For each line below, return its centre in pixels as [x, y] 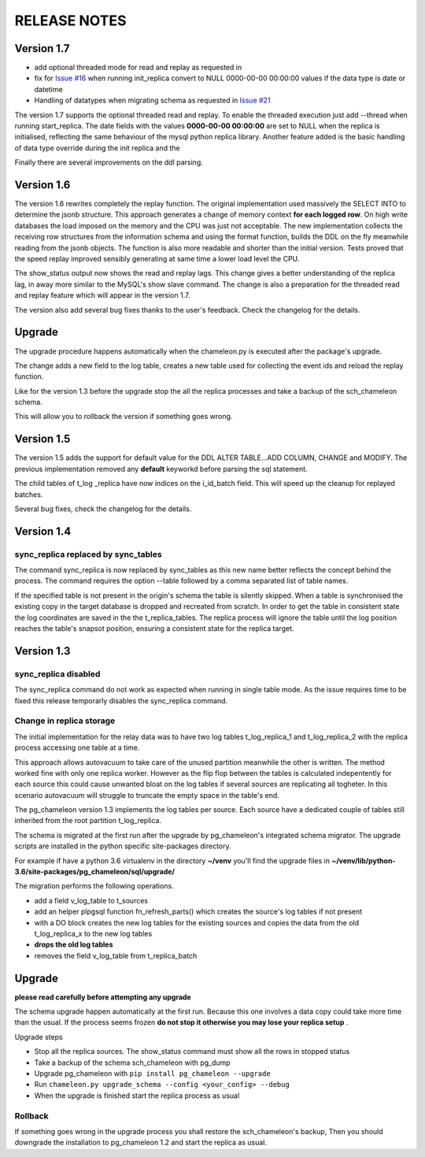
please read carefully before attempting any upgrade [103, 997]
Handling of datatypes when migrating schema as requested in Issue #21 [152, 100]
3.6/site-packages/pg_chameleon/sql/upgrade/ [95, 872]
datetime [48, 89]
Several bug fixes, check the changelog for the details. [103, 509]
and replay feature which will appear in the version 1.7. [102, 295]
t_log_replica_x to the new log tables [93, 933]
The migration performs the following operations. [94, 886]
